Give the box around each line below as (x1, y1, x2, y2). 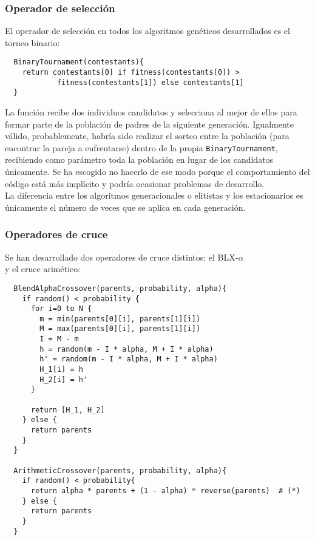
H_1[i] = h (39, 365, 83, 374)
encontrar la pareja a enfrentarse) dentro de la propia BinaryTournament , (5, 141, 278, 154)
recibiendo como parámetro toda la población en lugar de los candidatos (5, 153, 274, 166)
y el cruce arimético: (5, 262, 81, 275)
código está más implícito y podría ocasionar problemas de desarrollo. (5, 177, 265, 190)
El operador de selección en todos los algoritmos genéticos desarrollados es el (5, 24, 290, 37)
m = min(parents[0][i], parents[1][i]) (39, 314, 201, 323)
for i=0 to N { (30, 304, 92, 313)
